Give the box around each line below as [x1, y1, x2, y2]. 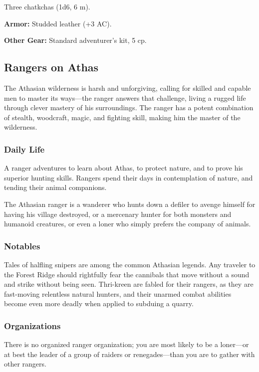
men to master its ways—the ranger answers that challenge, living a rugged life [4, 92, 246, 103]
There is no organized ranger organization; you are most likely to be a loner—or [4, 339, 249, 350]
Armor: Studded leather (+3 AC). [4, 18, 112, 28]
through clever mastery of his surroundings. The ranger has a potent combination [4, 102, 254, 113]
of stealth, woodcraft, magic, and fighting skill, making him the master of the [4, 112, 241, 122]
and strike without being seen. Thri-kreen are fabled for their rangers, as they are [4, 279, 254, 289]
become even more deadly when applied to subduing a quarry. [4, 298, 194, 309]
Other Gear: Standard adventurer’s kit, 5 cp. [4, 35, 147, 45]
